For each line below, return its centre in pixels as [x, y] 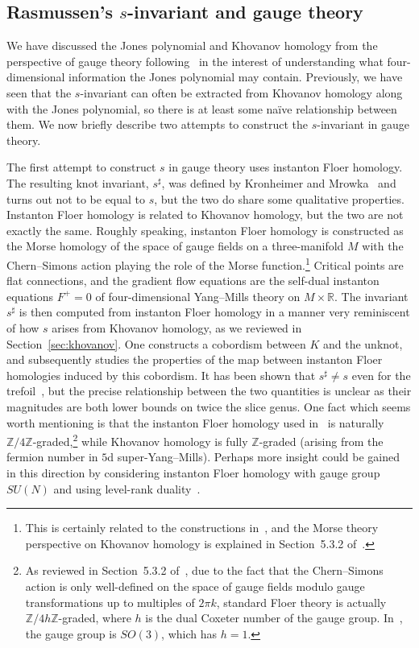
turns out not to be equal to [76, 198]
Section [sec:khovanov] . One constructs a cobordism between [156, 343]
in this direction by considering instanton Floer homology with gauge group [193, 472]
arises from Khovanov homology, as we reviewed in [177, 327]
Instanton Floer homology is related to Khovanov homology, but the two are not [205, 215]
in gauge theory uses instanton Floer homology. [286, 167]
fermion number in [52, 457]
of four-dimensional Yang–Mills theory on [198, 296]
